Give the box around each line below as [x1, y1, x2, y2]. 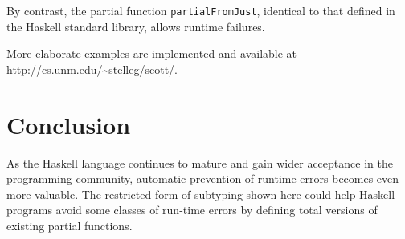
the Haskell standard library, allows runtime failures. [6, 18, 265, 34]
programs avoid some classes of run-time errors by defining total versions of [6, 201, 378, 218]
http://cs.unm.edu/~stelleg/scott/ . [6, 60, 178, 77]
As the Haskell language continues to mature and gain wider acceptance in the [6, 154, 393, 171]
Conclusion [6, 107, 131, 140]
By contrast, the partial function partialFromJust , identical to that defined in [6, 2, 395, 18]
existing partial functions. [6, 217, 133, 233]
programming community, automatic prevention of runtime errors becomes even [6, 170, 399, 187]
